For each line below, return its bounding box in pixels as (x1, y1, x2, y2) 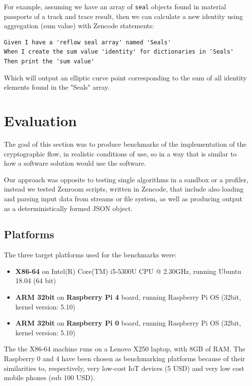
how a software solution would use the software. (4, 158, 146, 168)
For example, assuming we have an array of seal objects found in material (4, 1, 226, 11)
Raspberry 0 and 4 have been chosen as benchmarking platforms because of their (4, 353, 245, 364)
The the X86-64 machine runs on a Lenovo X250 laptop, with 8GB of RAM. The (4, 344, 246, 354)
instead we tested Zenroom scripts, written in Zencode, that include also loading (4, 184, 244, 194)
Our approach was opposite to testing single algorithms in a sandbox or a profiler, (4, 174, 249, 184)
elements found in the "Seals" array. (4, 82, 110, 92)
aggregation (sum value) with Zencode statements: (4, 20, 154, 31)
